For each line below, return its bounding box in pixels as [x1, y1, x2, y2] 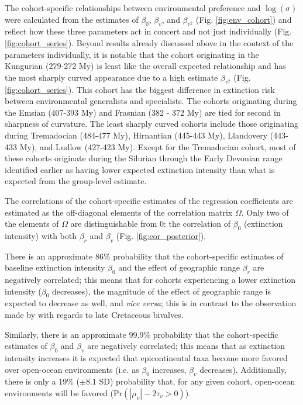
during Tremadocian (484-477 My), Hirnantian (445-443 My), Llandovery [5, 129, 268, 141]
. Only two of [241, 206, 289, 218]
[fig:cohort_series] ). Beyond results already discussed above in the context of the [5, 36, 294, 49]
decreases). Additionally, [199, 363, 287, 375]
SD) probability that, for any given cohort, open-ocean [99, 375, 295, 387]
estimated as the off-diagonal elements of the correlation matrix [5, 206, 233, 218]
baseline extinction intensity [5, 261, 105, 274]
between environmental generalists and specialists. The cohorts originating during [5, 95, 297, 107]
